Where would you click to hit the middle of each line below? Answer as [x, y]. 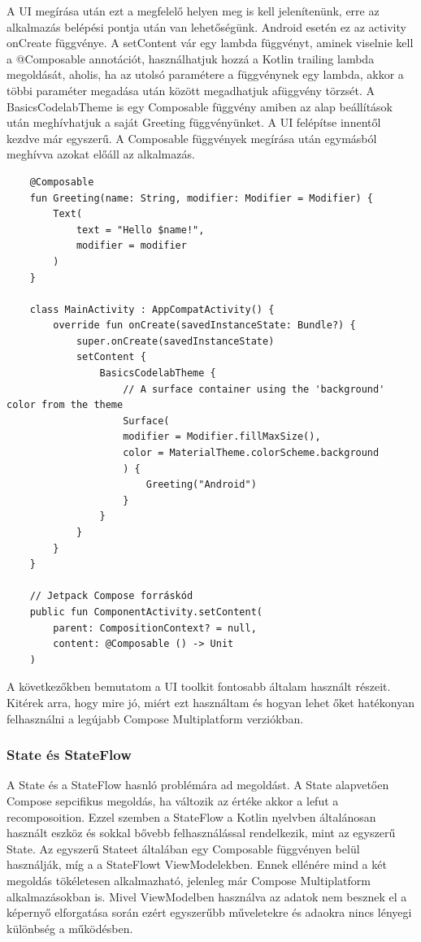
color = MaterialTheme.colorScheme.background [251, 453]
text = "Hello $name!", [140, 230]
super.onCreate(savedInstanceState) [175, 341]
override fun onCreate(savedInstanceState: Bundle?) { [204, 326]
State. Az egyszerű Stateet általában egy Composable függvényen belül [183, 848]
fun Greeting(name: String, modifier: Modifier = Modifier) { [202, 198]
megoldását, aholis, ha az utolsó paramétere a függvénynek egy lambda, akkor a [205, 74]
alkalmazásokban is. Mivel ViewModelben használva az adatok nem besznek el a [207, 896]
